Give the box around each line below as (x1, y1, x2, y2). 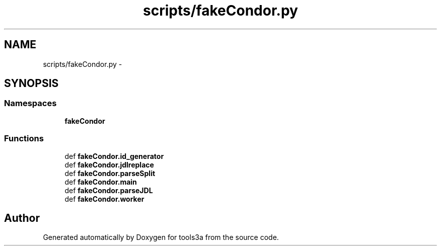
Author (4, 211, 40, 224)
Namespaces (4, 98, 57, 109)
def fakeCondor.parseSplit (64, 169, 156, 178)
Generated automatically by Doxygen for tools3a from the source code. (43, 233, 279, 242)
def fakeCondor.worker (64, 194, 144, 203)
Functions (4, 133, 44, 144)
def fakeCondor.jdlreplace (64, 160, 154, 169)
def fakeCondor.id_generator (64, 151, 164, 160)
